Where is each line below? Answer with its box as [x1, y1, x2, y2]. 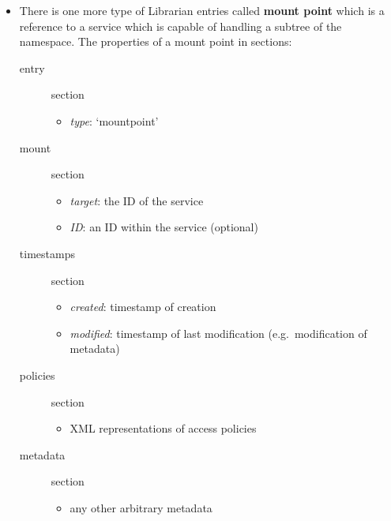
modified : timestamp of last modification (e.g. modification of [70, 324, 367, 341]
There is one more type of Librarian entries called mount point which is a [19, 2, 385, 18]
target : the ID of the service [70, 192, 204, 208]
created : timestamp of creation [70, 298, 216, 315]
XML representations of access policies [70, 420, 257, 437]
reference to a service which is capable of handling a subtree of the [19, 17, 342, 34]
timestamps [19, 245, 75, 261]
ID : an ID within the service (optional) [70, 219, 258, 235]
